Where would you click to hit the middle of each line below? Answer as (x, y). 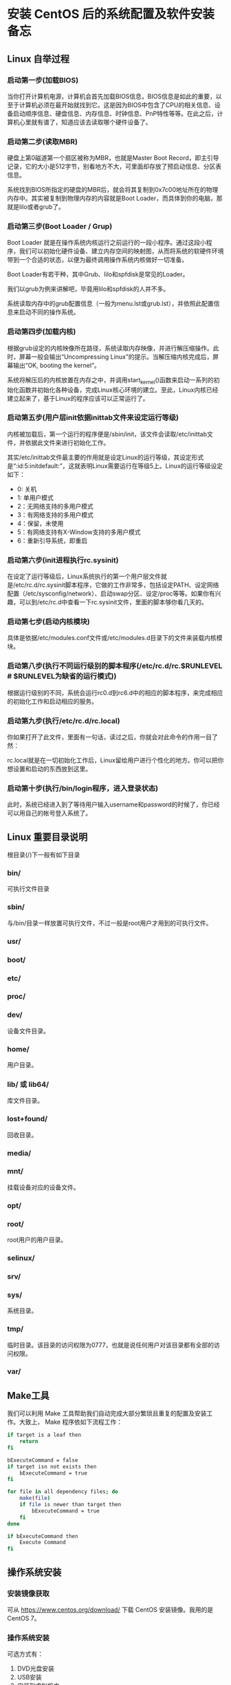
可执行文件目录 (28, 889)
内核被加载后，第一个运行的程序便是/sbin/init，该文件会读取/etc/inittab (107, 434)
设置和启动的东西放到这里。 (52, 769)
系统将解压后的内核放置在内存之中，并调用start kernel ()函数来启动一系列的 (111, 381)
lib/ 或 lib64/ (28, 1084)
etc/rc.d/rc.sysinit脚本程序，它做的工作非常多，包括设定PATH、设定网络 (117, 585)
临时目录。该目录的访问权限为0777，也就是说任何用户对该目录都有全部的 (111, 1345)
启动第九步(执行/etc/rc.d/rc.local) (64, 720)
